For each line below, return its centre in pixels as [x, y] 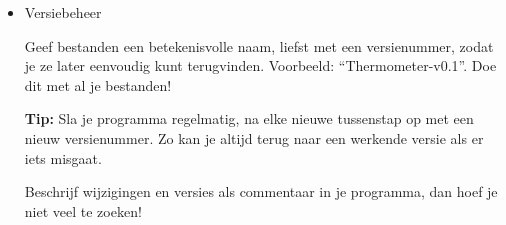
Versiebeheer [63, 12]
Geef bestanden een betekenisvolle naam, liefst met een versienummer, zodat [259, 45]
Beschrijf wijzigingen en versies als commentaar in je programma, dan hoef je [261, 191]
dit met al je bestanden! [98, 84]
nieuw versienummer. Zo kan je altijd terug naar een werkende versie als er [254, 137]
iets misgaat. [63, 157]
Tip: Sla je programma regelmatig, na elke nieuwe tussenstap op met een [249, 118]
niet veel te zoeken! [83, 210]
